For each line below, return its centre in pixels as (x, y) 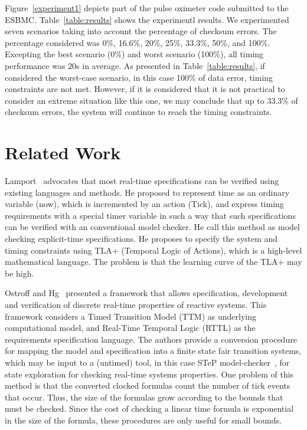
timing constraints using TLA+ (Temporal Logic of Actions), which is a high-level (153, 250)
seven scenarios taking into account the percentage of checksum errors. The (141, 31)
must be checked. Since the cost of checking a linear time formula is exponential (149, 408)
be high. (19, 273)
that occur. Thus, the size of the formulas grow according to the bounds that (144, 397)
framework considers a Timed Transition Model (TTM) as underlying (130, 316)
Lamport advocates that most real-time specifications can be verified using (142, 181)
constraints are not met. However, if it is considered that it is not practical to (145, 89)
